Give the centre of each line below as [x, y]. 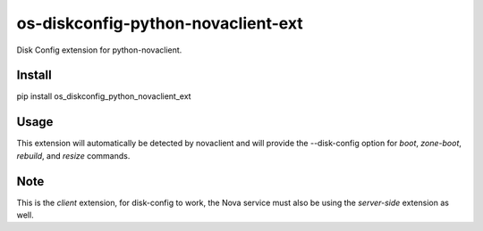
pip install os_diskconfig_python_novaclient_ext [104, 96]
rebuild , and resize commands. [73, 155]
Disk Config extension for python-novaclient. [99, 50]
